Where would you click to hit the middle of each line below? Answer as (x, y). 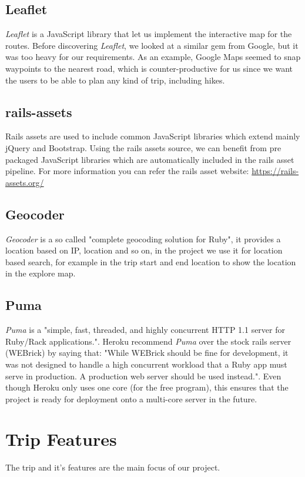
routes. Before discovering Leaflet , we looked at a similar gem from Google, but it (152, 45)
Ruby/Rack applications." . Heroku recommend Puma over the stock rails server (148, 341)
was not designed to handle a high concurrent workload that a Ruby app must (146, 364)
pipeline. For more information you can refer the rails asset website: (127, 171)
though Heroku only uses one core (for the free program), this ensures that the (147, 387)
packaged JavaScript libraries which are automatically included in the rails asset (150, 159)
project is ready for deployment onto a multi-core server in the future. (131, 398)
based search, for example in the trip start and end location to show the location (151, 261)
